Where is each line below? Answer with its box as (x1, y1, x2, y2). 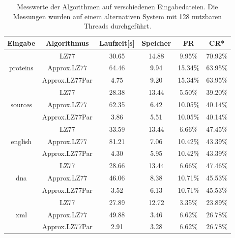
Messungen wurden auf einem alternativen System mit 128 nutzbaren (13, 11, 222, 21)
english (11, 136, 32, 146)
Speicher (141, 37, 171, 48)
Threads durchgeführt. (84, 21, 151, 31)
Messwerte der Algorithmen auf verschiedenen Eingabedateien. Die (17, 1, 218, 11)
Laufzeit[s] (99, 37, 135, 48)
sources (10, 99, 32, 109)
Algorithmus (46, 37, 89, 48)
